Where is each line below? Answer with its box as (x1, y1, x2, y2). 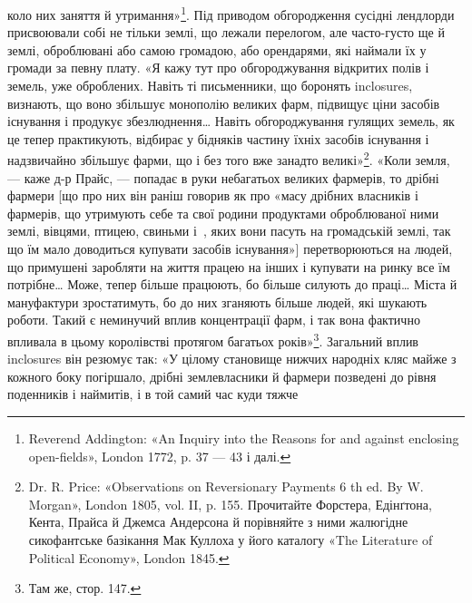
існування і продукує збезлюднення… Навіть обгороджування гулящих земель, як (7, 112, 455, 131)
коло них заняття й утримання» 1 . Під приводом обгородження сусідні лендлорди (7, 3, 455, 24)
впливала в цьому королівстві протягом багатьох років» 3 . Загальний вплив (7, 329, 418, 350)
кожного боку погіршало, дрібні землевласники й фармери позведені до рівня (7, 366, 437, 385)
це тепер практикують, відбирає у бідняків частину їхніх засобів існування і (7, 129, 429, 148)
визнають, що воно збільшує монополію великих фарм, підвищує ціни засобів (7, 93, 440, 112)
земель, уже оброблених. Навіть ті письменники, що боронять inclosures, (7, 76, 413, 95)
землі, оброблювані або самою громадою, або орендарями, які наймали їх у (7, 40, 427, 59)
